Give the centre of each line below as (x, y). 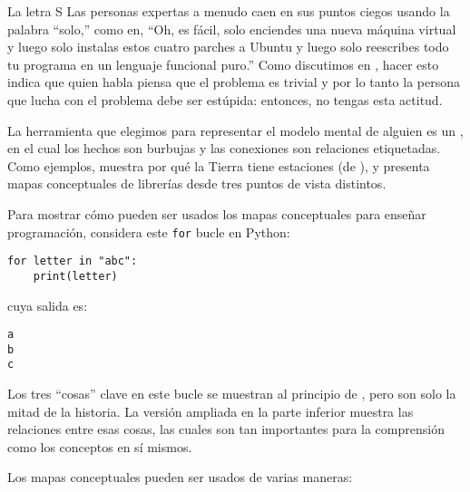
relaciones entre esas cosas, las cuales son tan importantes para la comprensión (226, 429)
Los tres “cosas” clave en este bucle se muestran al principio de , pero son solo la (232, 394)
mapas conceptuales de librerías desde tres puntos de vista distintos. (197, 183)
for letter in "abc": (73, 261)
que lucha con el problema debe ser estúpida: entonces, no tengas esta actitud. (225, 99)
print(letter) (75, 276)
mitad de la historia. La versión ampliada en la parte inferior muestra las (211, 411)
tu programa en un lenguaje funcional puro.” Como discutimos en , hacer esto (223, 64)
